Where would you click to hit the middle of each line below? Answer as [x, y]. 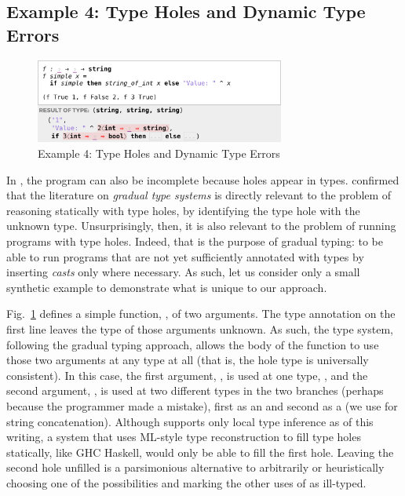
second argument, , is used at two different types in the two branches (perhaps [195, 390]
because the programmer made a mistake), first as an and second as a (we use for [202, 405]
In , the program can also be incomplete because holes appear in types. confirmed [203, 179]
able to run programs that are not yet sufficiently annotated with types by [185, 256]
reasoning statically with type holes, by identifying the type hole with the [183, 210]
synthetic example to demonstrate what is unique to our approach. [167, 287]
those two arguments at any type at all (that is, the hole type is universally [188, 360]
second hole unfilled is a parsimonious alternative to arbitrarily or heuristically [195, 467]
